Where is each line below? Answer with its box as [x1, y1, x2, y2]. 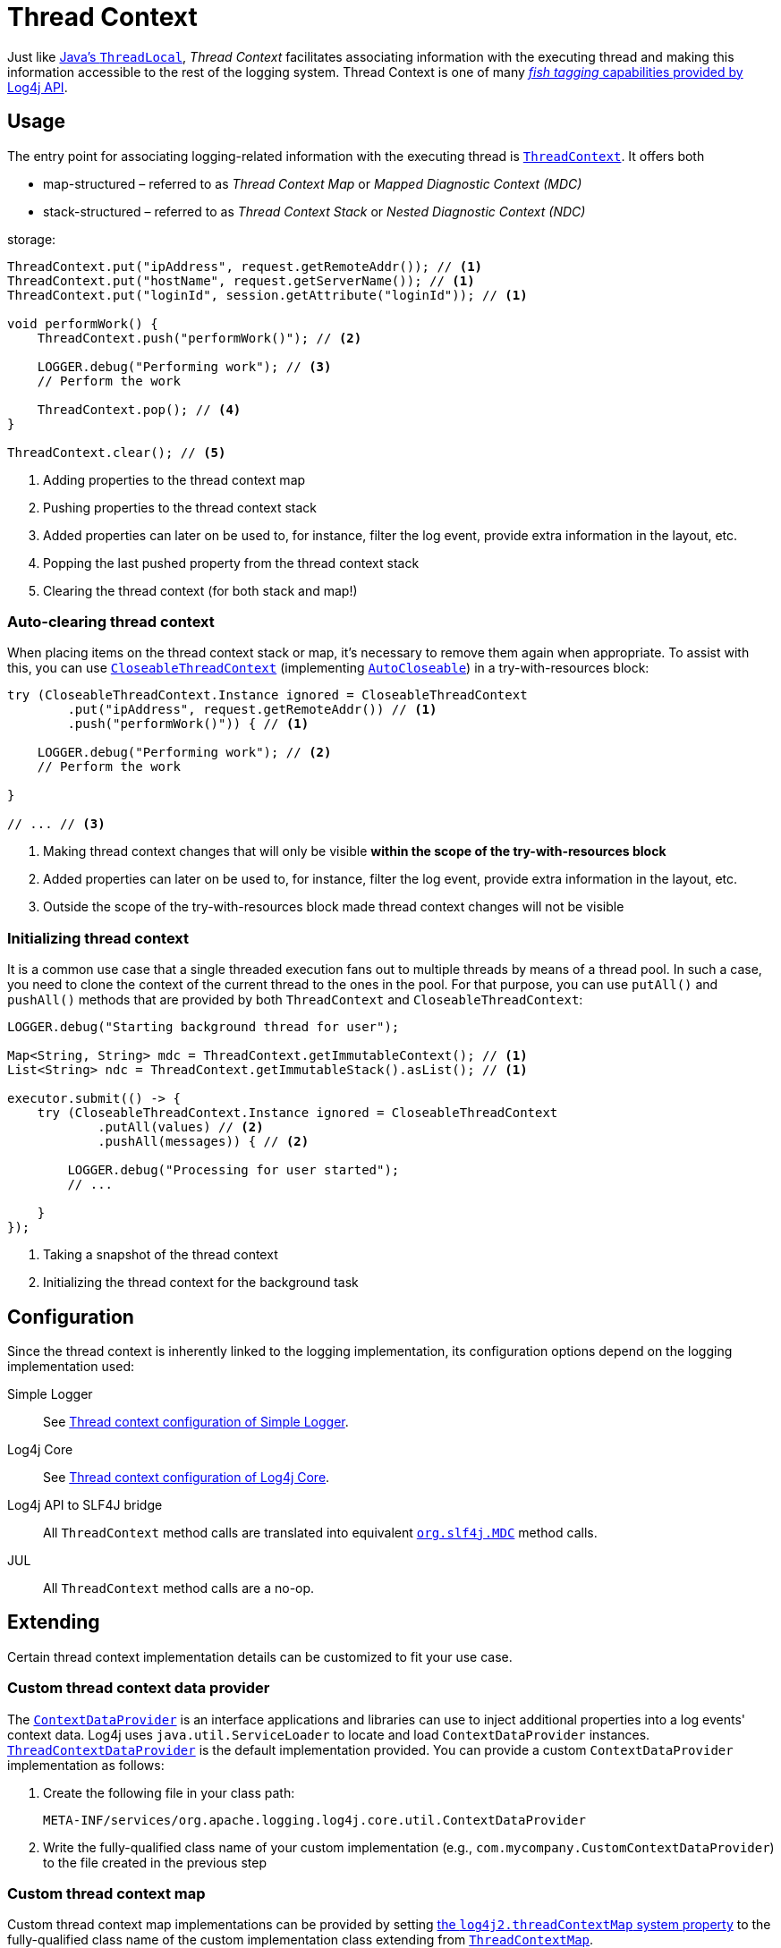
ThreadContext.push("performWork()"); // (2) [37, 330, 362, 345]
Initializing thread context [7, 928, 190, 947]
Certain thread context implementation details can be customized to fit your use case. [7, 1648, 513, 1664]
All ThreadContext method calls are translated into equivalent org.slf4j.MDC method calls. [43, 1524, 598, 1540]
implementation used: [7, 1358, 134, 1374]
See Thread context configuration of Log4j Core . [43, 1469, 330, 1485]
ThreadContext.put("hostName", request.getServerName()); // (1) [7, 273, 475, 288]
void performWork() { [7, 316, 158, 331]
